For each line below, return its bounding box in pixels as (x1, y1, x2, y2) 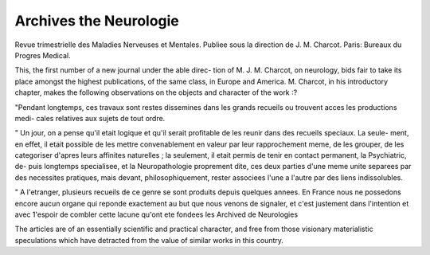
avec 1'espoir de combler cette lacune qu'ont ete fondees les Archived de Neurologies (14, 210, 299, 219)
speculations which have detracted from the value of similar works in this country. (14, 235, 284, 245)
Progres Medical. (14, 50, 71, 60)
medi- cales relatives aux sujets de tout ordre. (14, 113, 166, 123)
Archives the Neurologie (14, 12, 179, 29)
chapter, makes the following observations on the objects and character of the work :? (14, 88, 298, 97)
